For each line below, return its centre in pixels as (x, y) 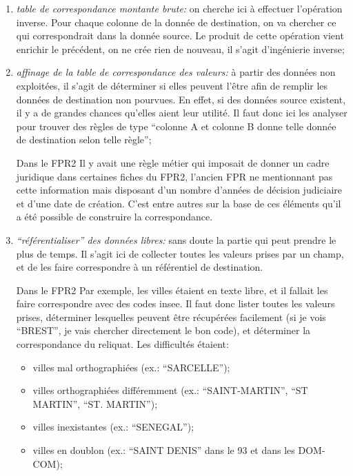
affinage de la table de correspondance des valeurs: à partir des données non (176, 72)
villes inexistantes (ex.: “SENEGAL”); (113, 427)
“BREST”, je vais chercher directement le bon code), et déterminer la (163, 330)
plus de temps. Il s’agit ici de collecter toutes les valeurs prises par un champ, (180, 253)
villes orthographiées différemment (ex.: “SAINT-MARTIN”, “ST (170, 390)
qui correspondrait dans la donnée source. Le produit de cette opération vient (180, 35)
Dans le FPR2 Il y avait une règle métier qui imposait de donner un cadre (173, 162)
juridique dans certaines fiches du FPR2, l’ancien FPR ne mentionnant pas (174, 176)
